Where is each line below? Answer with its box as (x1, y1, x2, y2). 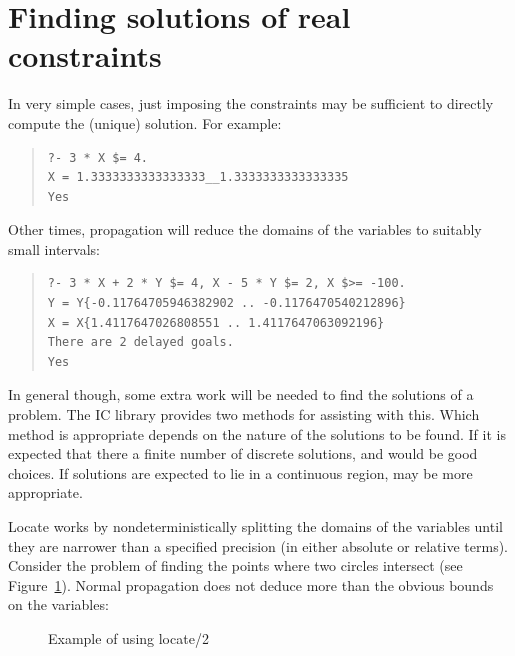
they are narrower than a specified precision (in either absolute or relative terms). (8, 535, 508, 556)
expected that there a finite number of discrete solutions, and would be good (8, 443, 478, 464)
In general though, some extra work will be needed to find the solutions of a (8, 384, 474, 405)
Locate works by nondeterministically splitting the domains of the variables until (8, 516, 503, 536)
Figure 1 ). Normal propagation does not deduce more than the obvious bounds (8, 574, 494, 595)
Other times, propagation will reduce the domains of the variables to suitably (8, 219, 482, 240)
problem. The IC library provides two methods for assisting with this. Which (8, 404, 480, 425)
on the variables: (8, 594, 109, 615)
